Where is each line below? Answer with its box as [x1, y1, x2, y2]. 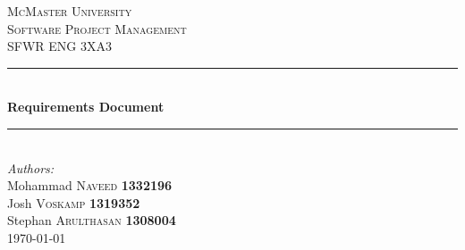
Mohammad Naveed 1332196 [7, 176, 173, 195]
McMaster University [7, 2, 132, 20]
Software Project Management [7, 19, 187, 37]
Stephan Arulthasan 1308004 [7, 211, 176, 229]
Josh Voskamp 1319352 [7, 193, 140, 212]
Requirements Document [7, 97, 165, 116]
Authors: [7, 158, 55, 177]
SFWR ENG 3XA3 [7, 37, 112, 55]
